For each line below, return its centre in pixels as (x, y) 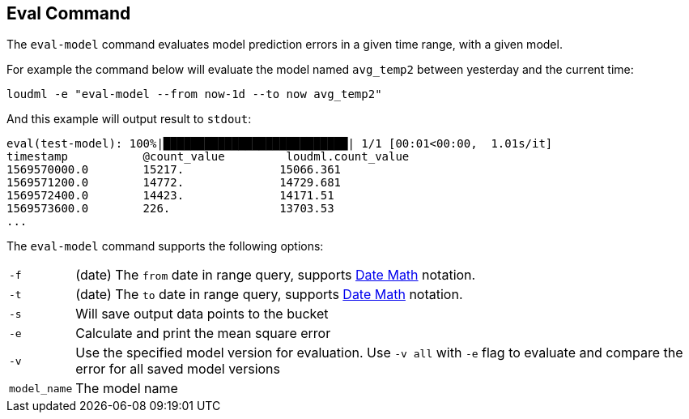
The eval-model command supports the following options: (165, 246)
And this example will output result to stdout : (129, 119)
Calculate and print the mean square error (203, 333)
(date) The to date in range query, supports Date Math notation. (269, 295)
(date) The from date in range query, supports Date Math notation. (276, 275)
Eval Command (69, 13)
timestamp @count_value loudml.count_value (208, 157)
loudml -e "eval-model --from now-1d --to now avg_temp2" (194, 94)
